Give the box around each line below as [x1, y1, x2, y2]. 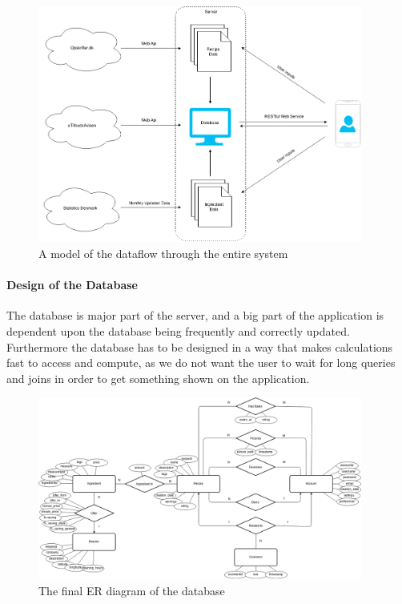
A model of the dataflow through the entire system [38, 245, 288, 262]
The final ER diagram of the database [38, 582, 225, 598]
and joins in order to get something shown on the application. [6, 369, 310, 386]
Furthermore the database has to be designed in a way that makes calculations [6, 338, 393, 355]
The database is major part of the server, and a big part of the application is [6, 307, 384, 324]
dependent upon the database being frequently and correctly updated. [6, 323, 350, 340]
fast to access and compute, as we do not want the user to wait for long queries [6, 354, 396, 371]
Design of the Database [6, 276, 138, 293]
